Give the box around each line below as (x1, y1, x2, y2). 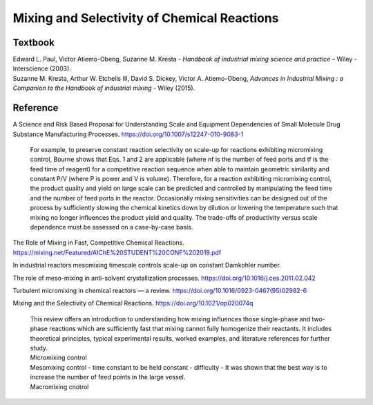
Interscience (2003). (12, 64, 72, 73)
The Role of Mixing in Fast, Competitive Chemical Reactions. (12, 238, 184, 247)
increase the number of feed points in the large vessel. (30, 373, 186, 382)
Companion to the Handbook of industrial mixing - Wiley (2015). (12, 84, 195, 93)
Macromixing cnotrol (30, 382, 89, 390)
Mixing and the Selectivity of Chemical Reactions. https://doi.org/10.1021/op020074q (12, 299, 254, 308)
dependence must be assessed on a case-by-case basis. (30, 223, 193, 232)
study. (30, 343, 48, 352)
